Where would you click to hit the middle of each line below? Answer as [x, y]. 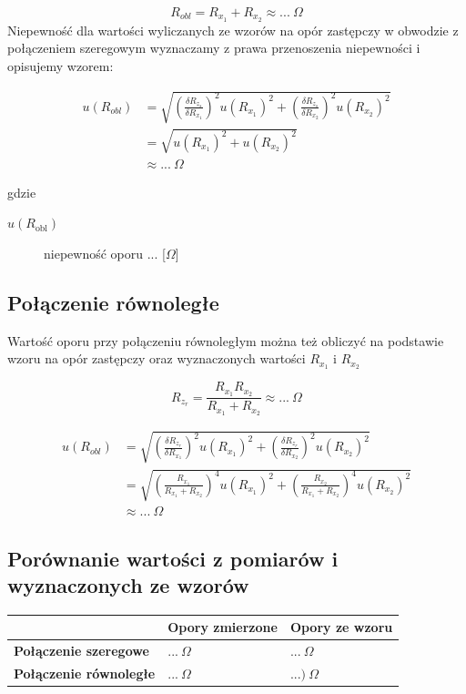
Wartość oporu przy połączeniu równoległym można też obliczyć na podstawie [226, 340]
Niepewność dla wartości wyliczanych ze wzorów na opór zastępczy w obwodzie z [233, 30]
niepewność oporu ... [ [105, 254]
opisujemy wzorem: [61, 66]
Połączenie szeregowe [81, 651]
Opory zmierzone [223, 627]
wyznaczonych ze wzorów [128, 584]
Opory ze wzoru [341, 627]
